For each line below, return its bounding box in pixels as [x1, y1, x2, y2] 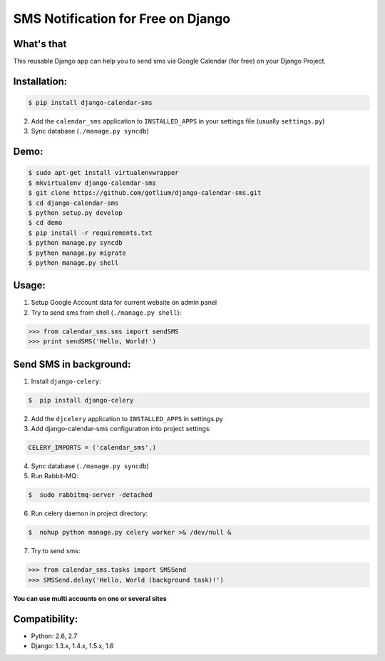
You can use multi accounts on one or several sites [13, 594, 167, 602]
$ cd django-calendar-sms [28, 198, 119, 207]
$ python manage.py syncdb [28, 239, 123, 247]
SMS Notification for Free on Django [13, 11, 231, 26]
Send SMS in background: [13, 358, 131, 370]
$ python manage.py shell [28, 258, 119, 267]
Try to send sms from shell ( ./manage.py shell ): [31, 308, 182, 317]
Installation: [13, 75, 68, 87]
